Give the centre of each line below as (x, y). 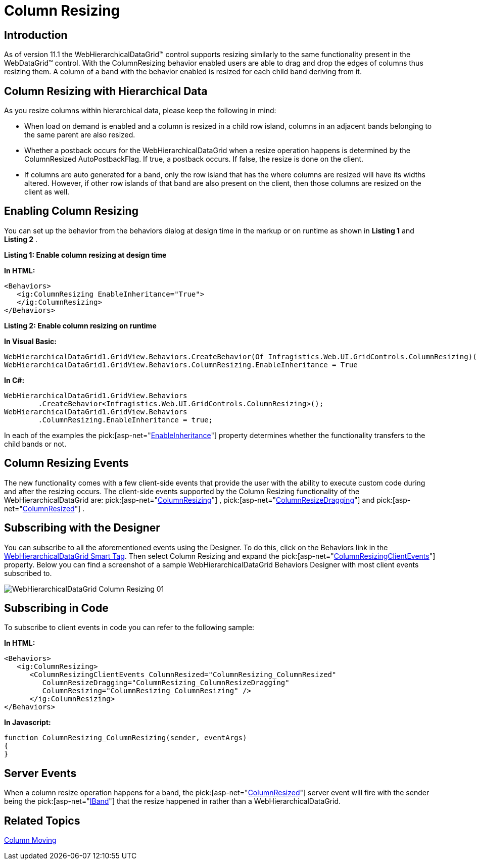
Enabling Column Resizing (71, 211)
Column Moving (30, 840)
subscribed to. (28, 573)
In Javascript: (28, 723)
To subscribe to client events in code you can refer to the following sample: (129, 628)
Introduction (36, 35)
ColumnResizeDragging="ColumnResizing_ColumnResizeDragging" (166, 683)
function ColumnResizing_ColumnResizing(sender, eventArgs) (126, 738)
